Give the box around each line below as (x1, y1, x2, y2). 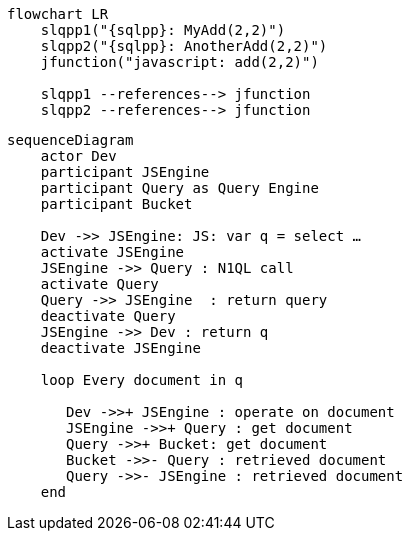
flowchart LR (7, 6, 109, 22)
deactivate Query (40, 308, 176, 324)
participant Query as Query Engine (40, 180, 319, 196)
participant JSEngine (40, 164, 210, 180)
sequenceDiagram (7, 132, 134, 148)
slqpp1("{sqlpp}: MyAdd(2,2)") (40, 22, 286, 38)
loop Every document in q (40, 372, 244, 388)
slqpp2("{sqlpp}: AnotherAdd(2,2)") (40, 38, 328, 54)
